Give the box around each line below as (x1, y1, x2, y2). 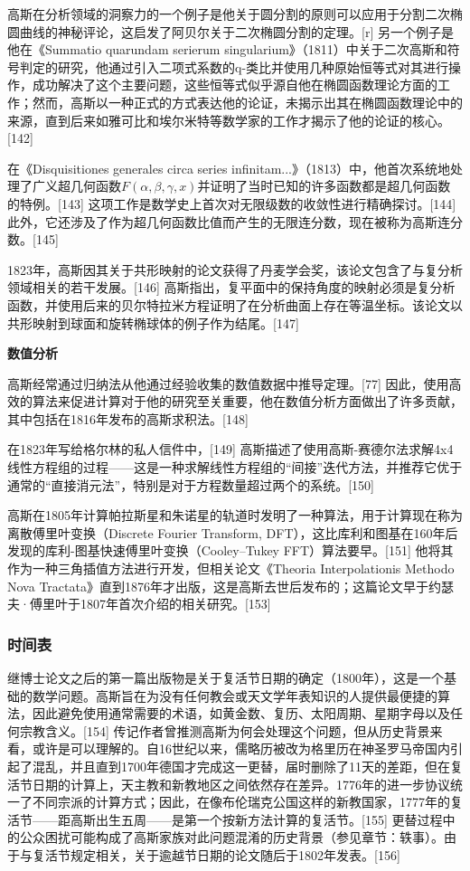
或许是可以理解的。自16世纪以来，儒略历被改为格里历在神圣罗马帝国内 (32, 739, 450, 758)
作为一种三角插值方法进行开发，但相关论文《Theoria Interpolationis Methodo (7, 559, 455, 578)
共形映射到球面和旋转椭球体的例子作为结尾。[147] (7, 313, 299, 332)
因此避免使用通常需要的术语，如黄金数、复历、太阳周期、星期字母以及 (32, 704, 450, 723)
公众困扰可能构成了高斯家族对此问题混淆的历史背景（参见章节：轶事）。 (19, 828, 444, 847)
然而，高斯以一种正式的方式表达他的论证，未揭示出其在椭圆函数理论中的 (32, 92, 463, 111)
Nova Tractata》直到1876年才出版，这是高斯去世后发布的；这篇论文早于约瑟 (7, 576, 454, 595)
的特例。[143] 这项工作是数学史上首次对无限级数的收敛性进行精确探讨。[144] (7, 194, 456, 213)
